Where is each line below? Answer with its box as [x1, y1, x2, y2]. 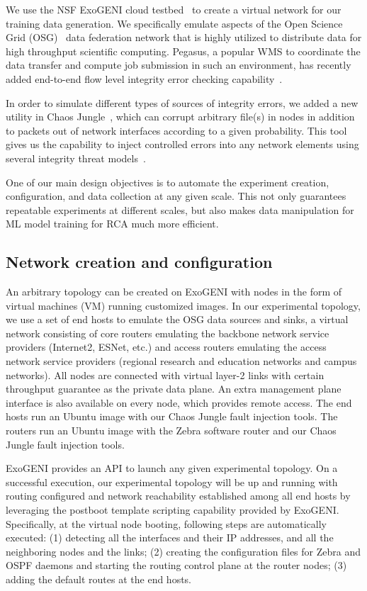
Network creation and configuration [6, 251, 273, 273]
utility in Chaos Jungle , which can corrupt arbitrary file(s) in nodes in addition [6, 109, 355, 124]
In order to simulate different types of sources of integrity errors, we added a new [6, 95, 358, 110]
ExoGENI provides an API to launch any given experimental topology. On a [6, 461, 338, 475]
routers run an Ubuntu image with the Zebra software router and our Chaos [6, 423, 337, 438]
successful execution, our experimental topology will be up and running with [6, 474, 338, 489]
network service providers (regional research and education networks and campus [6, 354, 357, 368]
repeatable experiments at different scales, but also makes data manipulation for [6, 202, 354, 217]
